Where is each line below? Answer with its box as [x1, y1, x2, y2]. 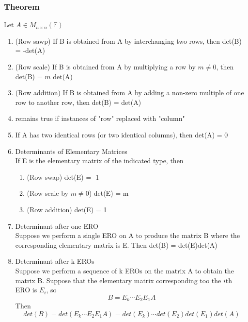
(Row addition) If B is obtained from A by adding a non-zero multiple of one [15, 87, 244, 98]
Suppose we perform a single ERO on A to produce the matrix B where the [15, 230, 240, 240]
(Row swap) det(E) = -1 [27, 171, 99, 182]
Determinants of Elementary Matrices [15, 146, 127, 156]
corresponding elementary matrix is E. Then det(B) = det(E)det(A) [15, 239, 217, 250]
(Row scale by [27, 188, 69, 198]
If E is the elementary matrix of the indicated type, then [15, 155, 184, 166]
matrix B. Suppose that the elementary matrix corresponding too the [15, 275, 221, 285]
